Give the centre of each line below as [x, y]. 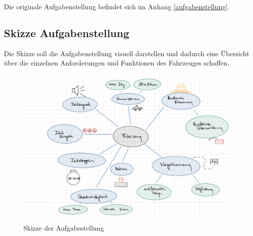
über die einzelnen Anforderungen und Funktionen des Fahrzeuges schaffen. [117, 63]
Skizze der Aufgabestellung [64, 228]
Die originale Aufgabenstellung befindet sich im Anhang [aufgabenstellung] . [117, 6]
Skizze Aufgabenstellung [67, 32]
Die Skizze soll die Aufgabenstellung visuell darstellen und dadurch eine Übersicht [127, 53]
